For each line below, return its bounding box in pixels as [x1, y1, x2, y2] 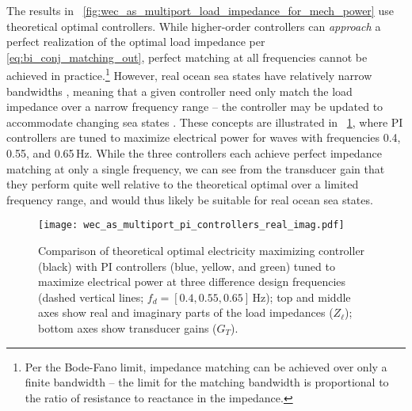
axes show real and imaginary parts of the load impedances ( [38, 304, 334, 321]
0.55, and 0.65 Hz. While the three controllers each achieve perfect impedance [6, 145, 382, 161]
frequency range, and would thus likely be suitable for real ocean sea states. [6, 191, 373, 207]
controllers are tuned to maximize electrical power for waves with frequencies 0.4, [6, 129, 401, 146]
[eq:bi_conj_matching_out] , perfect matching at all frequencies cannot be [6, 48, 368, 65]
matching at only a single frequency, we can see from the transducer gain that [6, 160, 385, 177]
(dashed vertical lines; [38, 288, 144, 305]
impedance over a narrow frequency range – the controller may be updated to [6, 98, 383, 115]
